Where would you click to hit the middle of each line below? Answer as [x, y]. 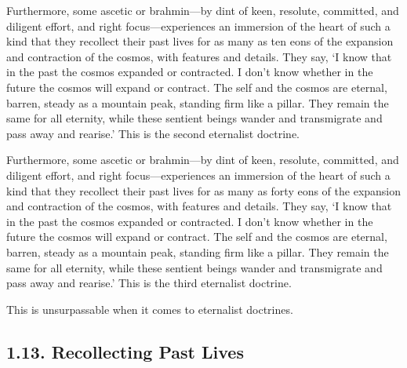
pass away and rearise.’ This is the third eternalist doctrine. [149, 283]
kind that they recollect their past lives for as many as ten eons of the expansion [200, 41]
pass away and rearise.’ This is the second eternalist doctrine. [153, 133]
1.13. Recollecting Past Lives [125, 351]
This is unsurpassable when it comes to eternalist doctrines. [150, 309]
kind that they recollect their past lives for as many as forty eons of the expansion [204, 190]
